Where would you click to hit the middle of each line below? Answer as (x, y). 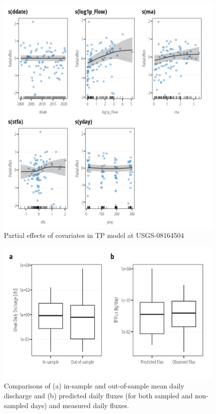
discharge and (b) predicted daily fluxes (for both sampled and (98, 395)
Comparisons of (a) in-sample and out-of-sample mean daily (94, 386)
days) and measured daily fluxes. (80, 405)
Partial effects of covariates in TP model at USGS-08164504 (94, 235)
